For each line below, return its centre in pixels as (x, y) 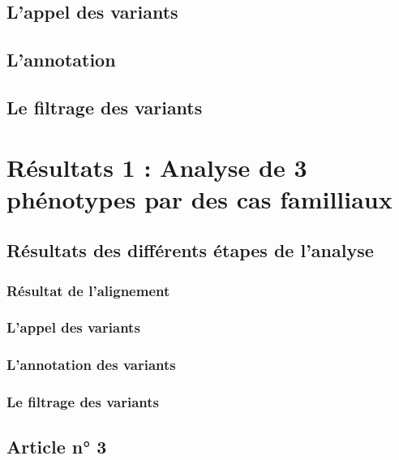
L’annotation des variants (91, 365)
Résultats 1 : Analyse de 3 (157, 167)
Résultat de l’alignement (88, 290)
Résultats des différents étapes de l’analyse (190, 250)
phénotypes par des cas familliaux (199, 198)
